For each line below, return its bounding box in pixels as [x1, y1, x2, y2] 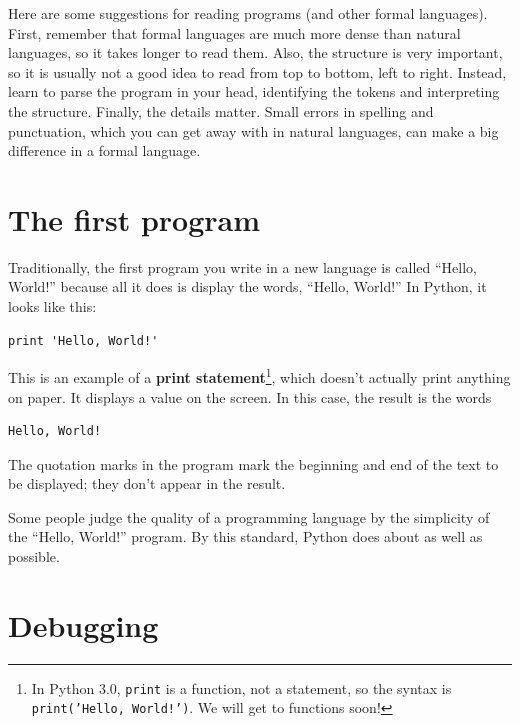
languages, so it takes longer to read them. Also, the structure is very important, [8, 42, 503, 63]
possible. [8, 546, 60, 567]
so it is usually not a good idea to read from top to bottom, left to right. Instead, [8, 61, 507, 82]
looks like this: [8, 296, 97, 317]
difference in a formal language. [8, 140, 201, 161]
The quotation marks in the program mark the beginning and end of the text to [8, 453, 499, 474]
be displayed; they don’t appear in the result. [8, 473, 286, 494]
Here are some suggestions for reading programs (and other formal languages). [8, 3, 488, 23]
